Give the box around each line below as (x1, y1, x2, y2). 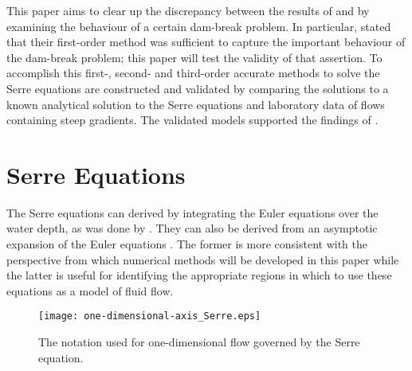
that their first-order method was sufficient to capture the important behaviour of (6, 33, 406, 50)
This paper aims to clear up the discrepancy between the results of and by (6, 2, 370, 18)
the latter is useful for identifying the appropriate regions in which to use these (6, 267, 392, 283)
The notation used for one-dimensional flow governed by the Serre (38, 334, 360, 350)
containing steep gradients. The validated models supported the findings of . (6, 111, 379, 128)
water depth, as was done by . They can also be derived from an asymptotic (6, 220, 378, 236)
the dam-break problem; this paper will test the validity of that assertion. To (6, 49, 383, 65)
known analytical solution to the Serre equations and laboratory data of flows (6, 96, 385, 112)
